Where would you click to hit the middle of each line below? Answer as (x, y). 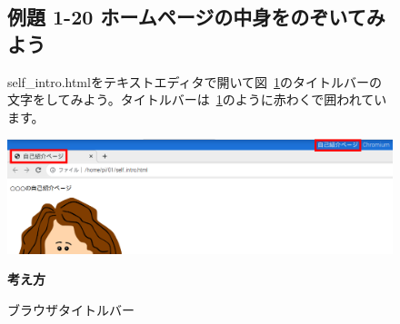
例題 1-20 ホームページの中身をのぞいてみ (196, 17)
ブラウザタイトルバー (71, 309)
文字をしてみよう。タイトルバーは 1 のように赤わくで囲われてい (197, 99)
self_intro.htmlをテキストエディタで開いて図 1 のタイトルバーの (195, 81)
